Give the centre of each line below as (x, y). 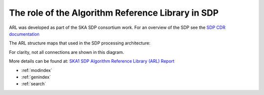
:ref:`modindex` (37, 70)
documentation (24, 34)
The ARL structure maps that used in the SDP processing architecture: (80, 43)
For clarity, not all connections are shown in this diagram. (66, 52)
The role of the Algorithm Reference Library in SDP (114, 13)
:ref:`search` (34, 84)
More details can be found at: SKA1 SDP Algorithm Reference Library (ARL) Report (92, 61)
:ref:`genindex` (36, 77)
